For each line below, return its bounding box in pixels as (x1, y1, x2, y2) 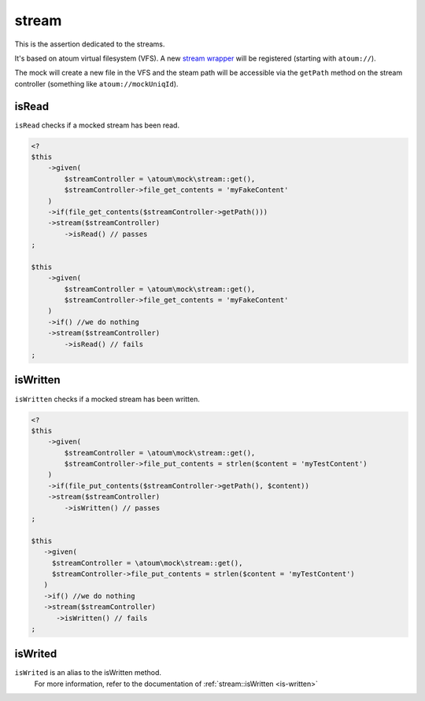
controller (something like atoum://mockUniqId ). (14, 79, 179, 88)
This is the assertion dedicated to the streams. (14, 39, 165, 49)
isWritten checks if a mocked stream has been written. (14, 394, 200, 404)
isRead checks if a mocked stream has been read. (14, 120, 180, 130)
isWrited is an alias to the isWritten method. (14, 668, 161, 677)
